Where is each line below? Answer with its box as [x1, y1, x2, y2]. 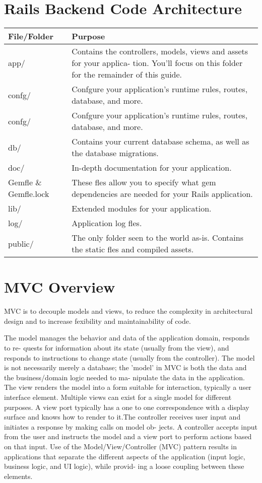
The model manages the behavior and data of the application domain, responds [4, 332, 250, 343]
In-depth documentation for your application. [72, 162, 232, 174]
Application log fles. [72, 217, 142, 229]
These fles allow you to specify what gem [72, 176, 216, 188]
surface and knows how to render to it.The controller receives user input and [4, 411, 241, 422]
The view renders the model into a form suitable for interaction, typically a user [4, 382, 251, 392]
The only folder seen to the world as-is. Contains [72, 232, 243, 244]
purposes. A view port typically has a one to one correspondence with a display [4, 401, 249, 412]
